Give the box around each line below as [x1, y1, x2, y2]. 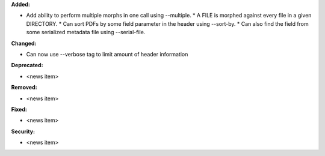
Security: [11, 128, 36, 135]
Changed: [11, 40, 37, 47]
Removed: [11, 84, 37, 91]
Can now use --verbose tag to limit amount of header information [26, 50, 188, 58]
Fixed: [11, 106, 27, 113]
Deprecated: [11, 62, 43, 69]
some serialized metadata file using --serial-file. [26, 29, 146, 36]
